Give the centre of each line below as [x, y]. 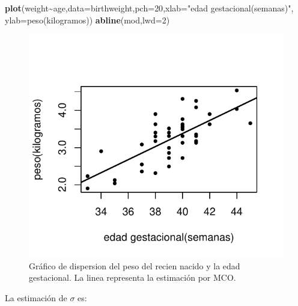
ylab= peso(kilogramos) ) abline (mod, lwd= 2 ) [87, 20]
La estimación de [36, 297]
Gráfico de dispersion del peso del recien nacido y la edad [135, 265]
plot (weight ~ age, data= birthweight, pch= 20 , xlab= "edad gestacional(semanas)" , [149, 8]
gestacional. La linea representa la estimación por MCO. [132, 277]
